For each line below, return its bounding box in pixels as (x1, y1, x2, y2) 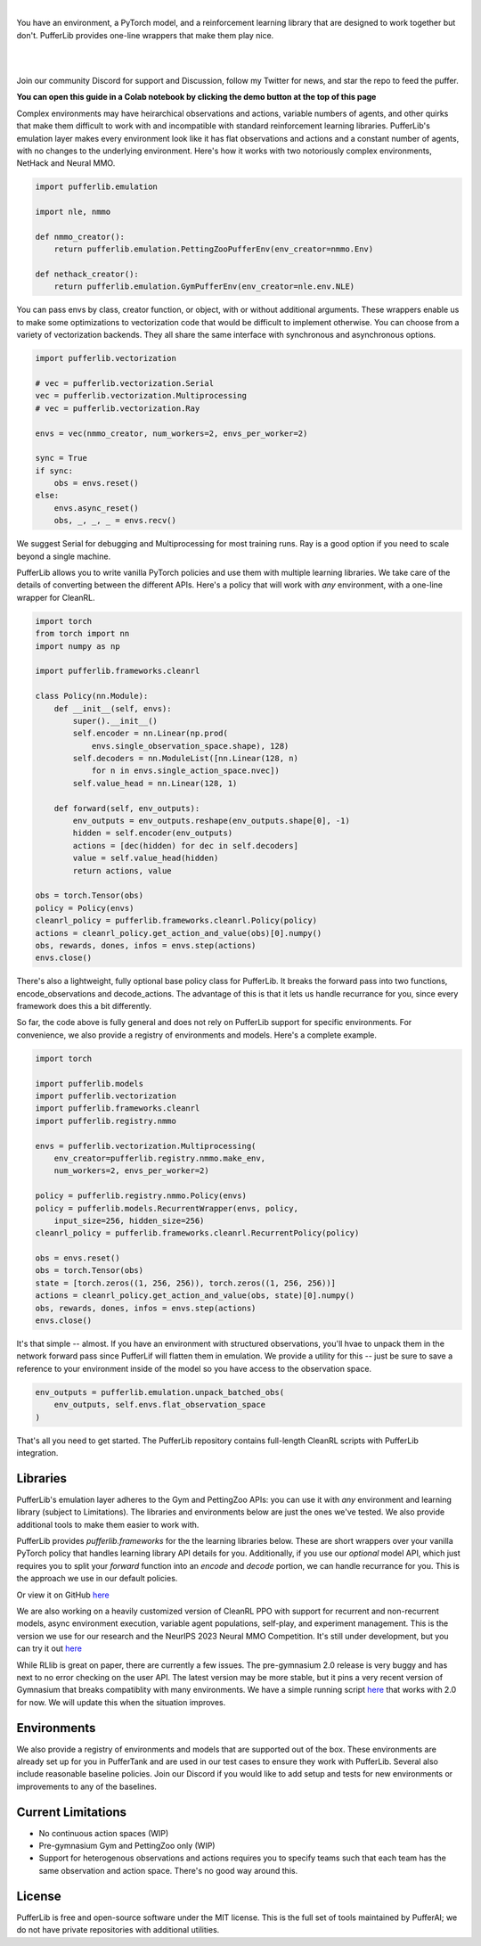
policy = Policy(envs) (35, 903, 135, 913)
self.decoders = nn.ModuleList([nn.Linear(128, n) (72, 753, 298, 764)
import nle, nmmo (35, 207, 111, 218)
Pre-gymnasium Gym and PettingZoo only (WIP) (38, 1841, 216, 1852)
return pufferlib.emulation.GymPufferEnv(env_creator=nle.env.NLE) (53, 282, 355, 291)
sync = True (35, 453, 88, 464)
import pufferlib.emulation (35, 182, 158, 192)
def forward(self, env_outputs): (53, 803, 200, 813)
